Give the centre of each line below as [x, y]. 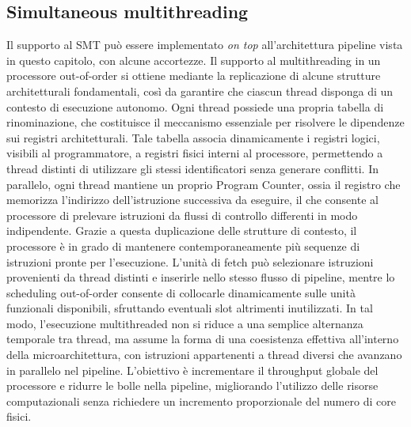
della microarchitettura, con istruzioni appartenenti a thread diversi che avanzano [204, 355]
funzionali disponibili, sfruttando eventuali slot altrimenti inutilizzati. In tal [190, 308]
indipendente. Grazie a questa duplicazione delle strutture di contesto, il [182, 231]
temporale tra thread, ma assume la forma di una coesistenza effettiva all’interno [203, 339]
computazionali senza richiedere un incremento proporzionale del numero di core [201, 401]
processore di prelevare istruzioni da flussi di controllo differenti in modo [182, 215]
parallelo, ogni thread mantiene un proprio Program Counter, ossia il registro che [204, 184]
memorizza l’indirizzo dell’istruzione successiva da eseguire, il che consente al [192, 200]
